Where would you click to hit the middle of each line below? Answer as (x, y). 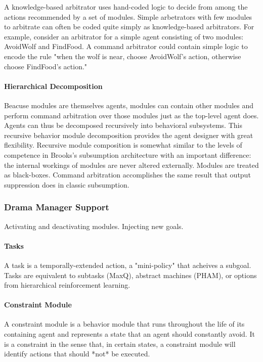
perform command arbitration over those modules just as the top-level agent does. (131, 115)
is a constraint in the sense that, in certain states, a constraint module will (120, 344)
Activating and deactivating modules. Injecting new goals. (94, 226)
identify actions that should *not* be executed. (77, 354)
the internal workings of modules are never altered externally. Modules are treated (131, 165)
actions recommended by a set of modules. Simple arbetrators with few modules (128, 16)
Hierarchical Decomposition (53, 86)
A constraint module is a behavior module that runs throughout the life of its (124, 324)
